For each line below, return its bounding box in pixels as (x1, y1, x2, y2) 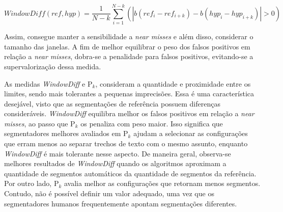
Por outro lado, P (4, 178, 59, 189)
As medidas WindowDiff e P (4, 78, 93, 89)
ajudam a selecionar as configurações (133, 128, 248, 139)
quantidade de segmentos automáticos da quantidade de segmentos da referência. (4, 168, 257, 178)
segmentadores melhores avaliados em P (4, 128, 128, 139)
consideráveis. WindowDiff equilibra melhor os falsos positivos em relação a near (4, 108, 254, 119)
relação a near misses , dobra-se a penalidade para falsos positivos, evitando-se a (4, 51, 253, 62)
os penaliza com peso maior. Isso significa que (80, 118, 223, 128)
